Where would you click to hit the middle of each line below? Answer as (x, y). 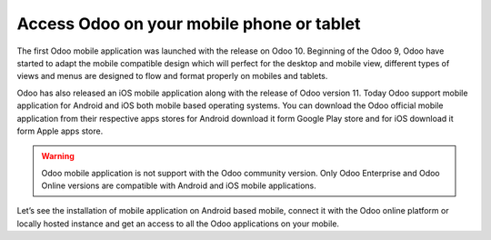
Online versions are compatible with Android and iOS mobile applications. (179, 185)
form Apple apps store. (60, 131)
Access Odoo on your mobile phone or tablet (189, 24)
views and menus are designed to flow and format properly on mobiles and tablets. (172, 76)
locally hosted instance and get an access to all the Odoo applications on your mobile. (178, 224)
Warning (58, 156)
